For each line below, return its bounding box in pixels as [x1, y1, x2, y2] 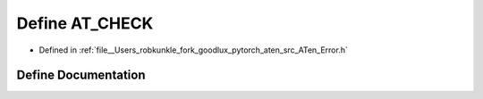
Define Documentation [16, 68, 146, 83]
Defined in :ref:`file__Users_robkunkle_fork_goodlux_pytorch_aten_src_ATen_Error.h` [38, 45, 348, 55]
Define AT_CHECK [16, 13, 154, 33]
